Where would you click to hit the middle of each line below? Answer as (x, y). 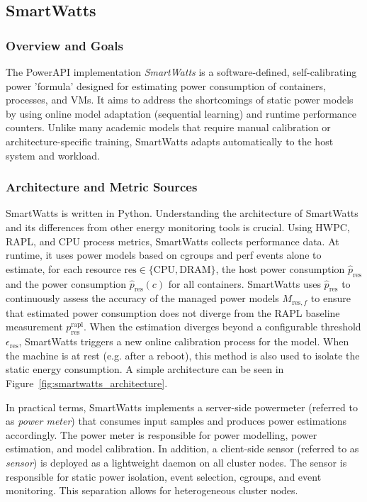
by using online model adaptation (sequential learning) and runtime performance (181, 113)
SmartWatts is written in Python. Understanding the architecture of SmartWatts (182, 213)
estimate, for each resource (63, 268)
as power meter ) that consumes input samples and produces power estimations (176, 421)
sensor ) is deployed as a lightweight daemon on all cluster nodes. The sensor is (176, 462)
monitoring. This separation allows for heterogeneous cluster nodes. (152, 490)
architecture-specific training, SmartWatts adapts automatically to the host (170, 141)
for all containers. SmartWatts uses (244, 283)
